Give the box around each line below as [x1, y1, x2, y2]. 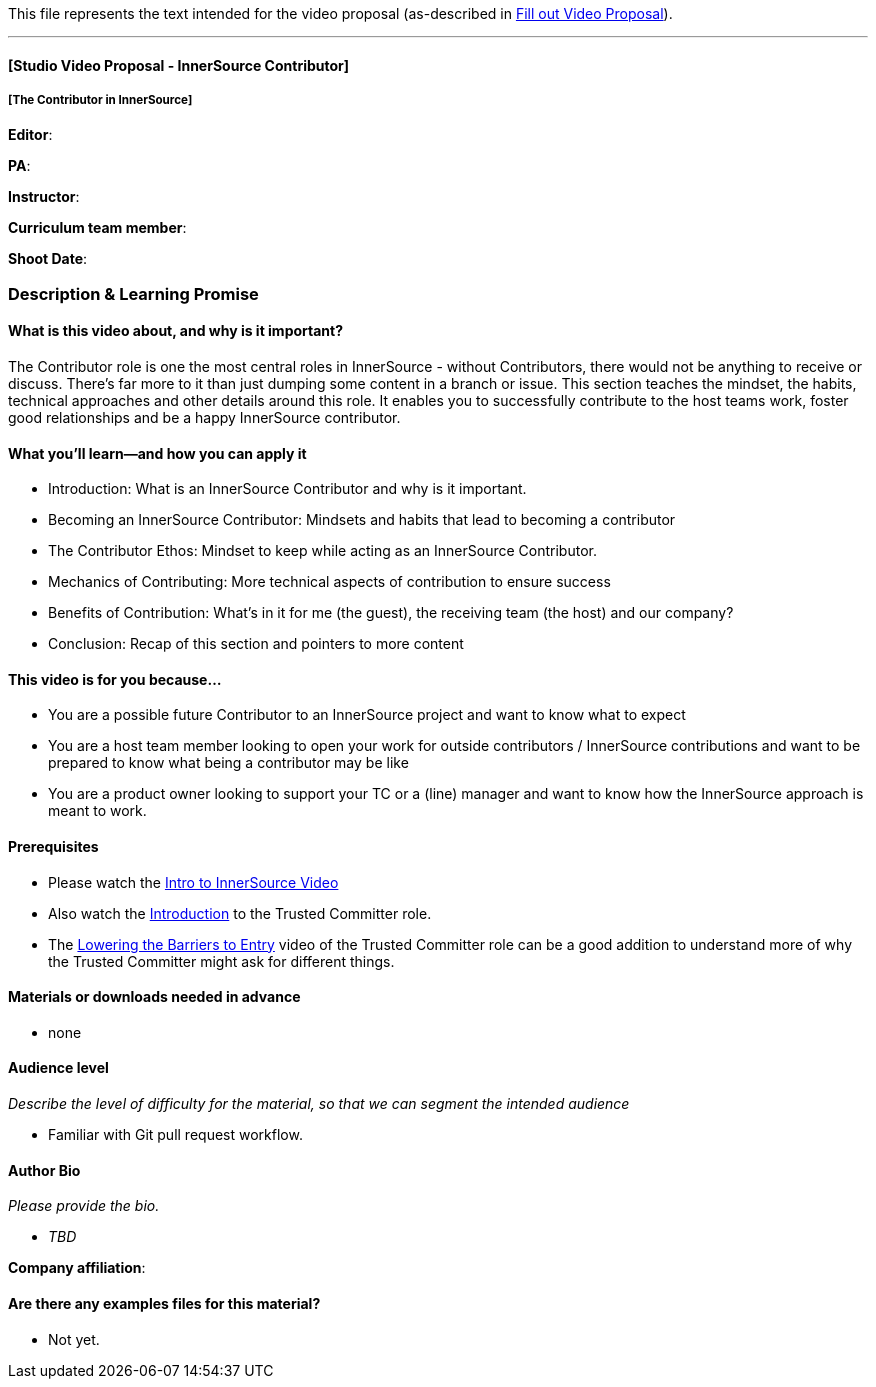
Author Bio [8, 1161, 81, 1179]
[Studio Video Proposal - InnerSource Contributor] [8, 56, 350, 74]
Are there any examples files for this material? [8, 1294, 321, 1312]
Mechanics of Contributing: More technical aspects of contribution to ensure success [48, 573, 611, 591]
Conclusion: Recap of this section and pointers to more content [48, 635, 464, 653]
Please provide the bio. [8, 1197, 160, 1215]
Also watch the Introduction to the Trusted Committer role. [48, 904, 432, 922]
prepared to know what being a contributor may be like [48, 754, 409, 772]
